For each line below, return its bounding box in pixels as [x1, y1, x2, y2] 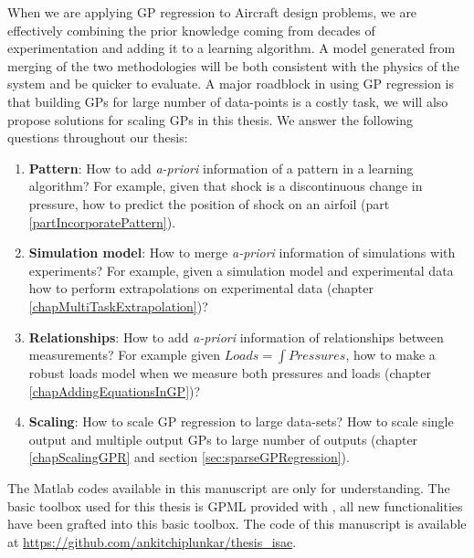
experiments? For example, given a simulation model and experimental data [28, 260, 454, 279]
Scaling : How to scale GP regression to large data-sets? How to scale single [28, 412, 454, 431]
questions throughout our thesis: [7, 128, 188, 147]
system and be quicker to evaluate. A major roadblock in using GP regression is [7, 74, 454, 93]
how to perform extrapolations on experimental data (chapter [28, 279, 374, 298]
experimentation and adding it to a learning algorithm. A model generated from [7, 38, 456, 58]
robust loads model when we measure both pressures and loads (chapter [28, 363, 431, 383]
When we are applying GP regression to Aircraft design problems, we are [7, 3, 417, 21]
